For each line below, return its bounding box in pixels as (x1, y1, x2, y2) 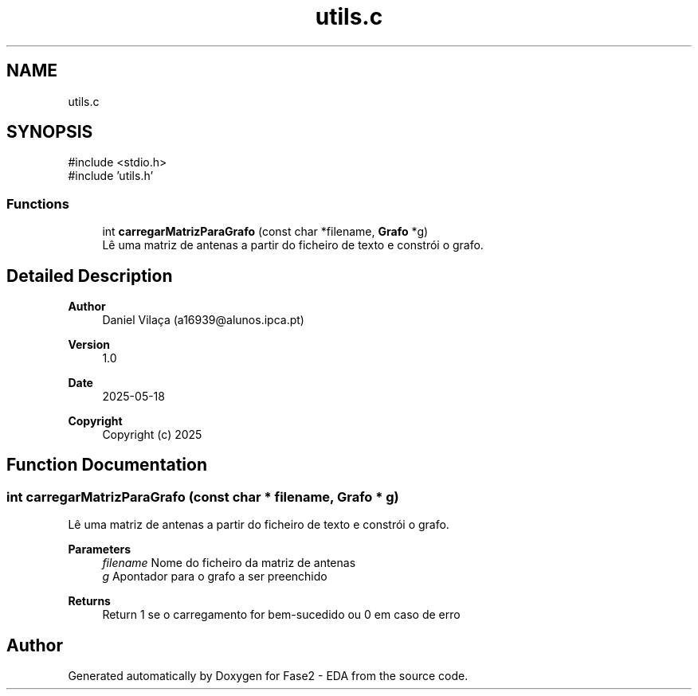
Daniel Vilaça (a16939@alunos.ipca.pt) (102, 313, 304, 327)
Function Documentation (6, 455, 207, 475)
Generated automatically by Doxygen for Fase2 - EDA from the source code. (68, 669, 469, 683)
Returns (68, 594, 111, 608)
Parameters (68, 542, 131, 557)
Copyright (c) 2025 (102, 428, 202, 442)
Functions (6, 195, 69, 212)
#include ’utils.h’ (68, 169, 154, 183)
